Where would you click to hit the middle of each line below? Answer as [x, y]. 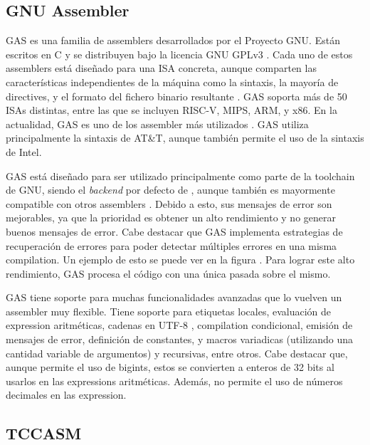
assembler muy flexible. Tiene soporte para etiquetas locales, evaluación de [169, 311]
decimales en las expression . [66, 395]
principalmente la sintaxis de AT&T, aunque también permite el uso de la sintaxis [185, 138]
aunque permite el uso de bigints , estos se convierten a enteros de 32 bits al [170, 367]
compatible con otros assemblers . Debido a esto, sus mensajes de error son [169, 203]
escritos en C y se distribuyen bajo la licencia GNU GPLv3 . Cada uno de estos [179, 54]
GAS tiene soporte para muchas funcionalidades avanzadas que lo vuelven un [174, 297]
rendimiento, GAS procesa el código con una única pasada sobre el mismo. [168, 273]
